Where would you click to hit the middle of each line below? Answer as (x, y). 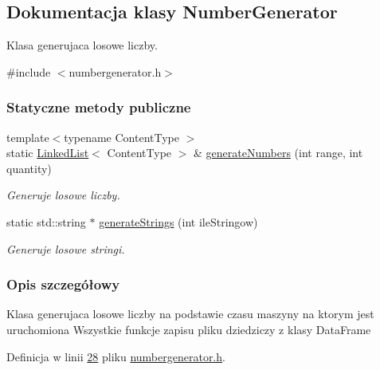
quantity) (29, 168)
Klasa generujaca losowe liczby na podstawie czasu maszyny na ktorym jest (190, 314)
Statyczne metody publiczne (99, 107)
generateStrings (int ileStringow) (178, 221)
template (28, 137)
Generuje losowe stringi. (66, 248)
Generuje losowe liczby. (63, 195)
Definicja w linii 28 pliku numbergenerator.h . (116, 356)
